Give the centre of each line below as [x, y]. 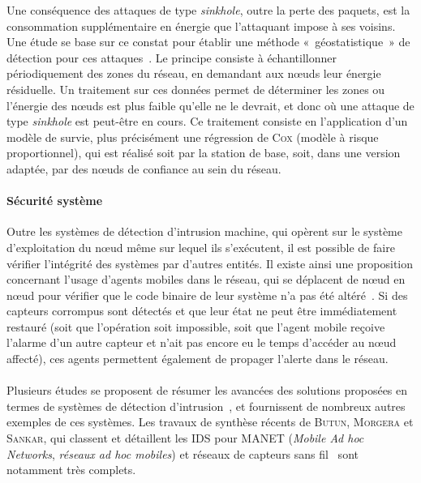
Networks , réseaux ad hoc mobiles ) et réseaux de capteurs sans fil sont [183, 453]
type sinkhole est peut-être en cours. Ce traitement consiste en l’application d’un [207, 121]
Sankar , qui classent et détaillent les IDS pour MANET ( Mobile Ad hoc [185, 438]
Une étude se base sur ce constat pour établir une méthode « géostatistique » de [208, 42]
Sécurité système [55, 201]
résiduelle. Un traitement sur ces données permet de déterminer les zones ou [196, 89]
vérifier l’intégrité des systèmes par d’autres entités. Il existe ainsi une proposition [210, 263]
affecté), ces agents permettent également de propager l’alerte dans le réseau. [198, 359]
